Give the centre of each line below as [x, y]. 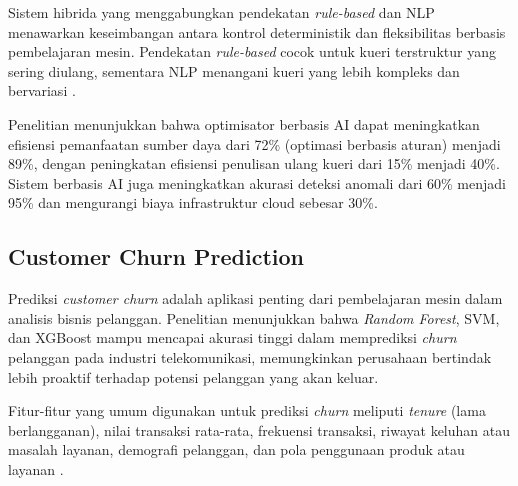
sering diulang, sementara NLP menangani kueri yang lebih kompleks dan [234, 70]
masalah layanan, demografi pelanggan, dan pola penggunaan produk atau [236, 449]
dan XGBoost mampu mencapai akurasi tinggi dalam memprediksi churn [232, 337]
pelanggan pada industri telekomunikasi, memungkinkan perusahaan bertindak [250, 356]
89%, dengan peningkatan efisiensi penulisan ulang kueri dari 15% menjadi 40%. [254, 163]
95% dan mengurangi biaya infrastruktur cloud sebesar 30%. [193, 202]
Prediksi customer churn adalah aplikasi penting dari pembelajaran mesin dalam [255, 298]
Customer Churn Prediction [156, 256]
